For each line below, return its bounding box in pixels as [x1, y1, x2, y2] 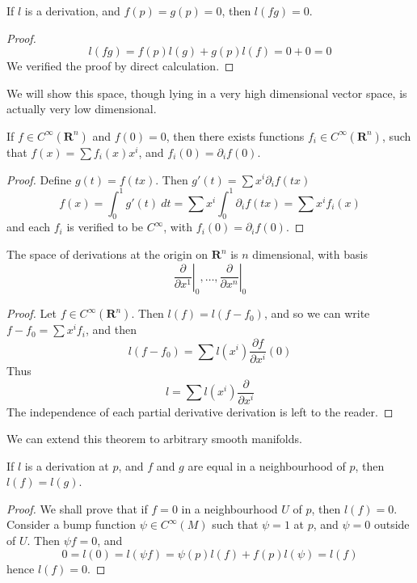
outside [373, 516, 410, 533]
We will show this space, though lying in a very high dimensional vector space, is [6, 84, 407, 101]
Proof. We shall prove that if [6, 500, 148, 517]
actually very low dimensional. [6, 100, 157, 117]
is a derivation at [24, 457, 109, 474]
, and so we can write [263, 305, 370, 322]
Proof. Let [6, 305, 57, 322]
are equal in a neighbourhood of [187, 457, 346, 474]
